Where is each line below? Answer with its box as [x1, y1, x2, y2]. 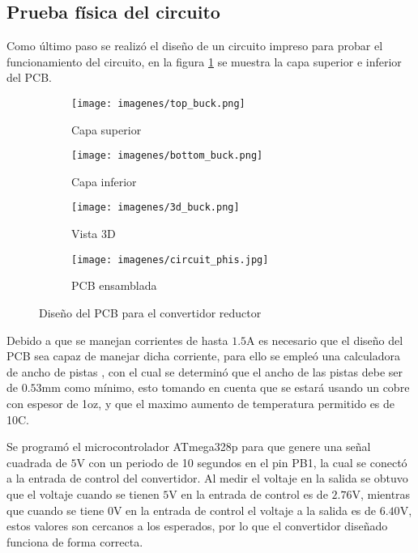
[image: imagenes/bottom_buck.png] [71, 150, 263, 162]
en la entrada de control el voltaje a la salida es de [126, 501, 377, 518]
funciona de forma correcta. [6, 533, 143, 550]
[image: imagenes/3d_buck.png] [71, 202, 240, 214]
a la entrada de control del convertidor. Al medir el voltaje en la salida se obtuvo [6, 470, 408, 487]
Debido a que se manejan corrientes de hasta [6, 331, 228, 348]
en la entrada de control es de [181, 485, 328, 502]
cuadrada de [6, 453, 67, 470]
